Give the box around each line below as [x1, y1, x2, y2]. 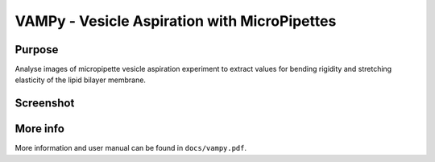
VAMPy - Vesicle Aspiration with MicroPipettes [14, 12, 337, 30]
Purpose [14, 43, 59, 56]
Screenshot [14, 97, 75, 110]
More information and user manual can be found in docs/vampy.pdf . [14, 143, 247, 153]
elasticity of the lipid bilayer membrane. [14, 75, 147, 85]
